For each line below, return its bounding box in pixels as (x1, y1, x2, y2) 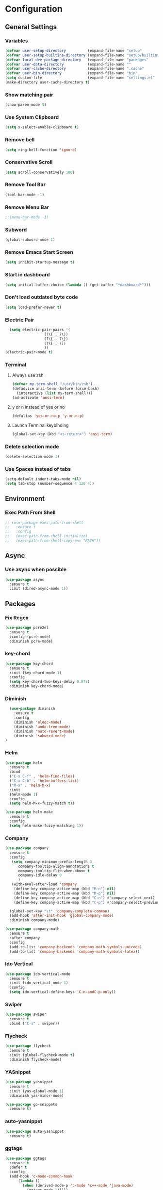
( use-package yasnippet (5, 1080, 53, 1085)
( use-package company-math (5, 926, 60, 931)
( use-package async (5, 577, 45, 582)
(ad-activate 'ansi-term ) (12, 396, 65, 400)
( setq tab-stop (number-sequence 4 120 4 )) (5, 481, 95, 486)
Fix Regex (5, 614, 29, 621)
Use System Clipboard (5, 114, 59, 120)
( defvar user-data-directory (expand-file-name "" (5, 62, 131, 66)
